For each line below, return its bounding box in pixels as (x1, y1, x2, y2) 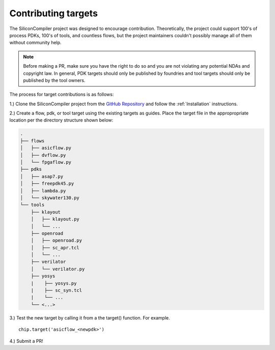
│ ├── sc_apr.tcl (31, 245, 80, 250)
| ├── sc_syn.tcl (31, 287, 82, 294)
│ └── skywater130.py (20, 195, 80, 200)
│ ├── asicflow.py (20, 145, 71, 151)
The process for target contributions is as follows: (9, 92, 114, 98)
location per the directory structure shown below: (9, 117, 114, 123)
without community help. (9, 40, 62, 46)
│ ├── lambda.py (20, 188, 66, 193)
